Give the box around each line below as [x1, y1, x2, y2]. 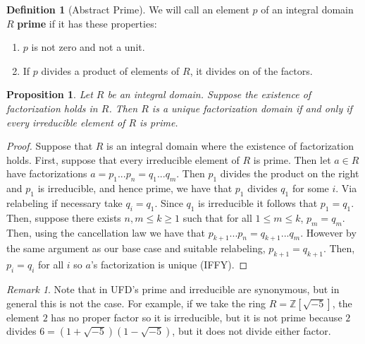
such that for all [182, 210, 252, 225]
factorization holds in [6, 100, 98, 115]
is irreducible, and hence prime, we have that [37, 181, 233, 196]
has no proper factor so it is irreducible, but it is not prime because [51, 309, 342, 324]
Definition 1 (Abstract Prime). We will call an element [6, 2, 249, 16]
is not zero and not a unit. [31, 40, 145, 54]
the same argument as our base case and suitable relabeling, [6, 241, 266, 256]
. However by [300, 225, 357, 239]
